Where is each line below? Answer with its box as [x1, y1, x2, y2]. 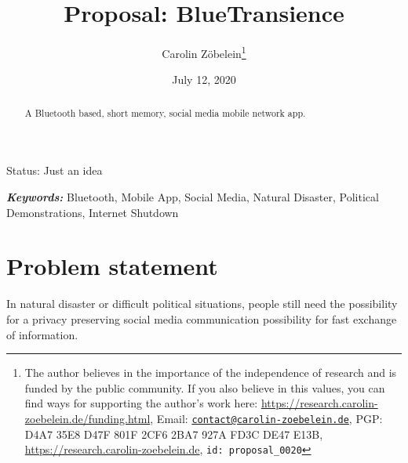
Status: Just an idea [6, 162, 103, 179]
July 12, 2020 [172, 71, 236, 88]
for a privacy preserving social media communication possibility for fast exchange [6, 310, 397, 327]
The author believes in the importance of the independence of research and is [24, 364, 397, 381]
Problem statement [6, 250, 218, 282]
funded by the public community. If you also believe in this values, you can [24, 379, 385, 396]
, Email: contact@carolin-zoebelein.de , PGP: [150, 410, 383, 426]
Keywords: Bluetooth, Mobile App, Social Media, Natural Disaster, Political [6, 189, 379, 205]
